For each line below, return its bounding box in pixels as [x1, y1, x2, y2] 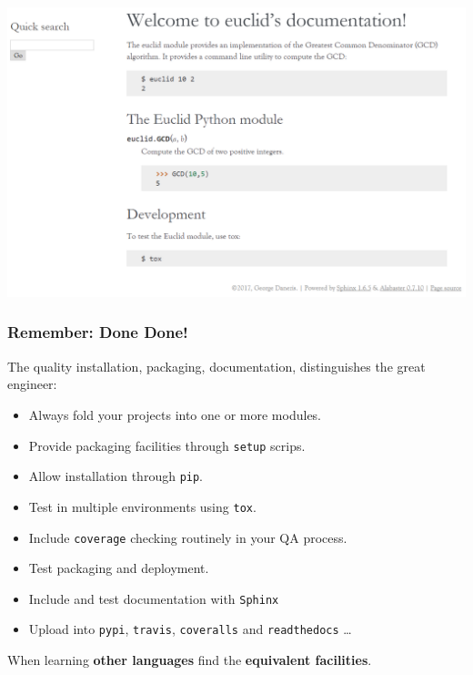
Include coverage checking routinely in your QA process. [28, 527, 347, 547]
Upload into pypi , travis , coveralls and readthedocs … [28, 619, 352, 639]
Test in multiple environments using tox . [28, 496, 257, 516]
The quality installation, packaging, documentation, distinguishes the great [7, 356, 426, 375]
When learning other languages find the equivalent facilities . [7, 650, 372, 670]
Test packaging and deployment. [28, 558, 209, 578]
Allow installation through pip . [28, 466, 204, 486]
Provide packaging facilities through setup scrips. [28, 435, 306, 455]
